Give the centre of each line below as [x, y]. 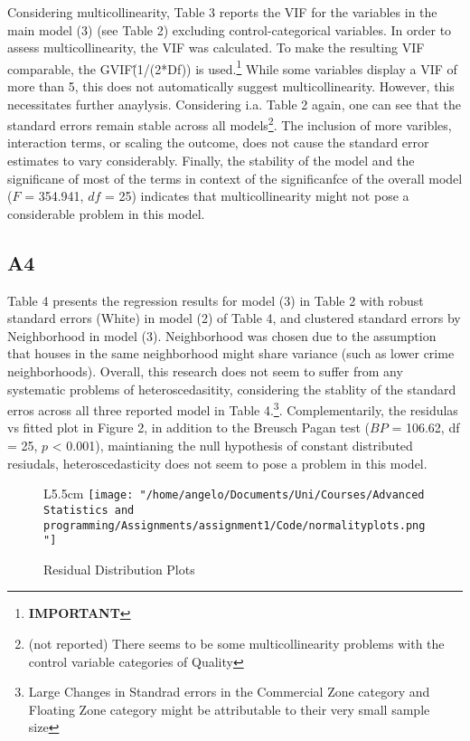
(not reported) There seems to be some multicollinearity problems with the [236, 644]
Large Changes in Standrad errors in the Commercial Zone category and [229, 692]
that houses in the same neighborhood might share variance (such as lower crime [231, 353]
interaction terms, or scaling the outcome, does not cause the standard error [218, 142]
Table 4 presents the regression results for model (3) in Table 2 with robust [216, 300]
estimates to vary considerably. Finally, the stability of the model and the [211, 161]
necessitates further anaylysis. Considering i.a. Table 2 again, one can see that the [234, 104]
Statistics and [89, 510]
